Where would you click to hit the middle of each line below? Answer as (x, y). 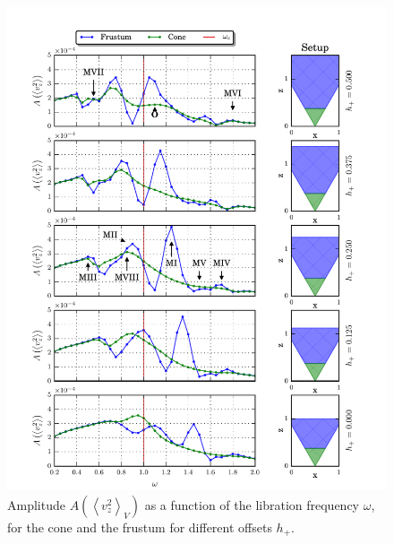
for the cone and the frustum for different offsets (140, 527)
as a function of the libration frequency (252, 504)
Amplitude (36, 504)
